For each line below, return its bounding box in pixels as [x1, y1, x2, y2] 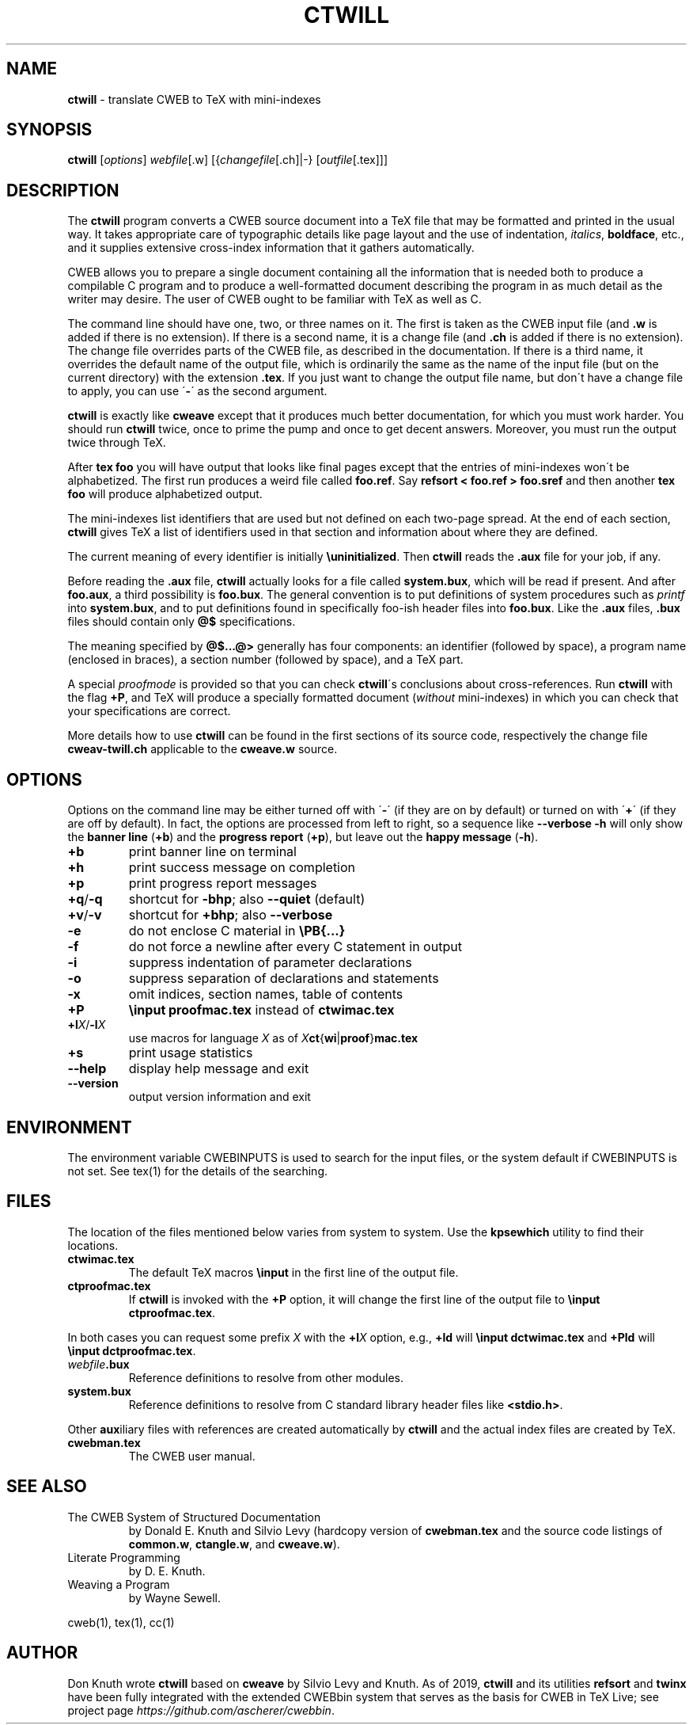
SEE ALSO [6, 1476, 87, 1497]
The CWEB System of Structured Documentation [67, 1510, 321, 1524]
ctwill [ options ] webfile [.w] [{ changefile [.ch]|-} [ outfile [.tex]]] [67, 153, 388, 167]
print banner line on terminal [128, 843, 297, 860]
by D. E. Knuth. [128, 1563, 206, 1578]
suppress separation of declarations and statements [128, 970, 439, 987]
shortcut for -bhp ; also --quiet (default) [128, 891, 365, 908]
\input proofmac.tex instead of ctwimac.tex [128, 1002, 395, 1019]
